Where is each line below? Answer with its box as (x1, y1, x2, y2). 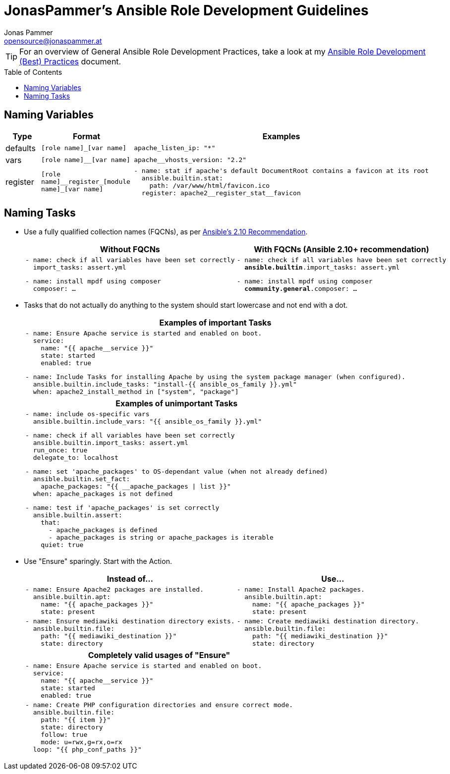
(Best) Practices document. (19, 56, 121, 66)
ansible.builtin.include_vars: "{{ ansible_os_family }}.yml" (33, 418, 262, 426)
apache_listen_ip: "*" (134, 144, 216, 152)
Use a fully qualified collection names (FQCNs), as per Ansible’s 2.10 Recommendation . (24, 227, 308, 236)
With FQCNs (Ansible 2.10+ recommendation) (254, 244, 429, 255)
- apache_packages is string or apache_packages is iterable (48, 534, 274, 542)
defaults (5, 143, 36, 153)
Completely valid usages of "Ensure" (88, 650, 230, 661)
